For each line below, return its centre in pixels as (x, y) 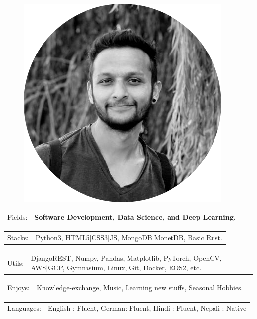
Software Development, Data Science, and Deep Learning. (135, 217)
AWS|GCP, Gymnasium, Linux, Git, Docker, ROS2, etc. (116, 267)
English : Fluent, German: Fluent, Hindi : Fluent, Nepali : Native (147, 308)
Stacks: (18, 238)
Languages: (24, 308)
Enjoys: (19, 288)
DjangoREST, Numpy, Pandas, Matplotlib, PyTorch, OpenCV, (126, 258)
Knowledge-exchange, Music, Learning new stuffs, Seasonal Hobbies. (140, 288)
